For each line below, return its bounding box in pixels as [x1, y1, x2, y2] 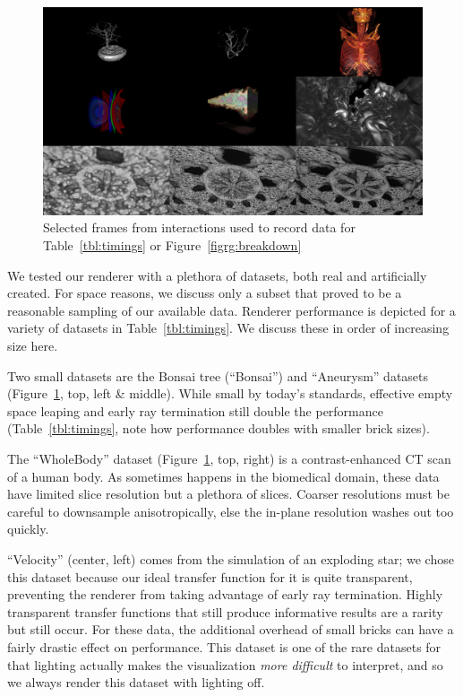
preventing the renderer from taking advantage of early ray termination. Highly [7, 585, 443, 604]
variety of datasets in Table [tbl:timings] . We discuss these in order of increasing [7, 318, 450, 337]
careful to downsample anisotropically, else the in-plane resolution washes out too [7, 501, 454, 520]
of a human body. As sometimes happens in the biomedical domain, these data [7, 466, 440, 485]
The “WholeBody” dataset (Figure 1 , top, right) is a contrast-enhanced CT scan [7, 449, 451, 467]
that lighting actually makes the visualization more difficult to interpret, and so [7, 655, 443, 674]
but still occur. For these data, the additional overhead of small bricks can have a [7, 620, 454, 639]
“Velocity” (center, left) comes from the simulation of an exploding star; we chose [7, 549, 454, 568]
